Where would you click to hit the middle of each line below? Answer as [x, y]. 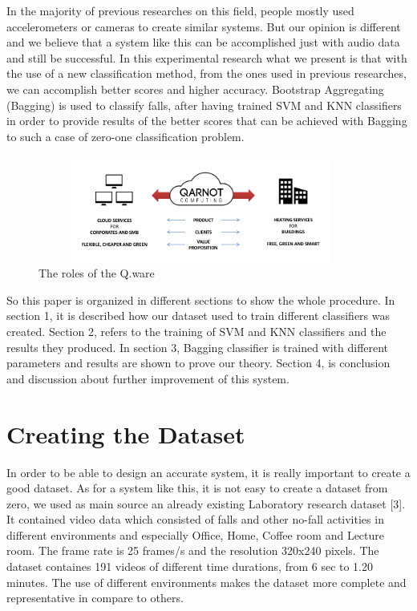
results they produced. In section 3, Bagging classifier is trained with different [198, 347]
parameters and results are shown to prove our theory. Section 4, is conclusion [198, 363]
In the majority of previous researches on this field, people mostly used [180, 10]
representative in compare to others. [95, 598]
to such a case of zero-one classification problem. [126, 136]
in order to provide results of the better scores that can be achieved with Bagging [207, 121]
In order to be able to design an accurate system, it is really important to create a [208, 472]
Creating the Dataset [126, 433]
